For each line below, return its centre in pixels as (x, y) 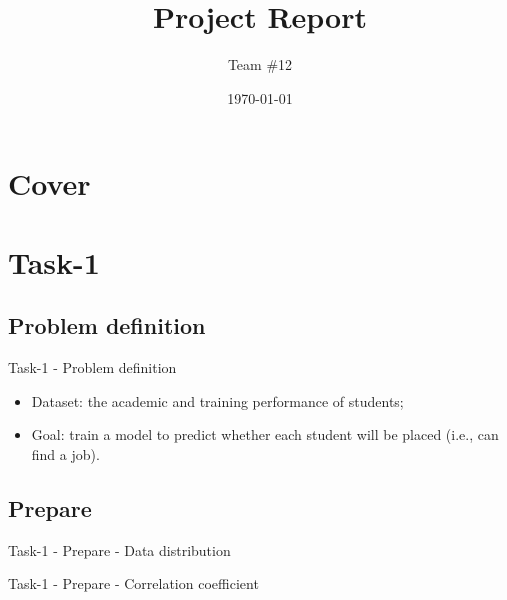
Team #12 (260, 64)
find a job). (65, 453)
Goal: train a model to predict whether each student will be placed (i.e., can (265, 434)
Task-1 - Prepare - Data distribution (119, 549)
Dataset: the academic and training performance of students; (217, 400)
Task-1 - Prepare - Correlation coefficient (133, 583)
